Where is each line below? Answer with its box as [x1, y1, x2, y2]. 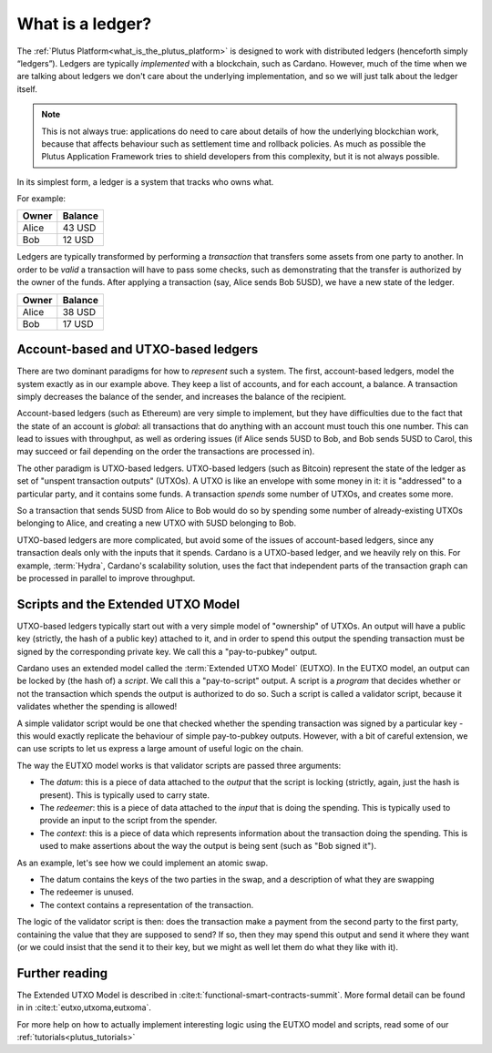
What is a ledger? [16, 14, 152, 34]
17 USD [62, 317, 94, 330]
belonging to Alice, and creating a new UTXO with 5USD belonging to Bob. [16, 517, 296, 528]
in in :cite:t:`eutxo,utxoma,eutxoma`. [16, 1002, 152, 1013]
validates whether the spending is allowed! [16, 701, 178, 712]
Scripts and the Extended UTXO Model [16, 597, 241, 612]
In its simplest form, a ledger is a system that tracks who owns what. [16, 176, 274, 187]
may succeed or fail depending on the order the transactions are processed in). [16, 446, 315, 457]
